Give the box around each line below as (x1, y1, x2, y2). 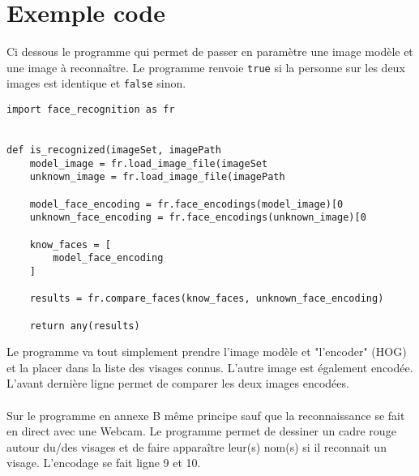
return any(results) (29, 319, 140, 332)
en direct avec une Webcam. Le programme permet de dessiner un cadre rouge (6, 422, 396, 440)
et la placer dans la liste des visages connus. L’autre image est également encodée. (6, 358, 413, 375)
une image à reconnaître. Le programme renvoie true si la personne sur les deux (6, 58, 405, 75)
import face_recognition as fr (6, 104, 175, 116)
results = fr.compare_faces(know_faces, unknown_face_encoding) (29, 293, 384, 305)
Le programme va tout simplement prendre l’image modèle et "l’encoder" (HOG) (6, 343, 407, 360)
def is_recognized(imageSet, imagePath (6, 144, 221, 156)
